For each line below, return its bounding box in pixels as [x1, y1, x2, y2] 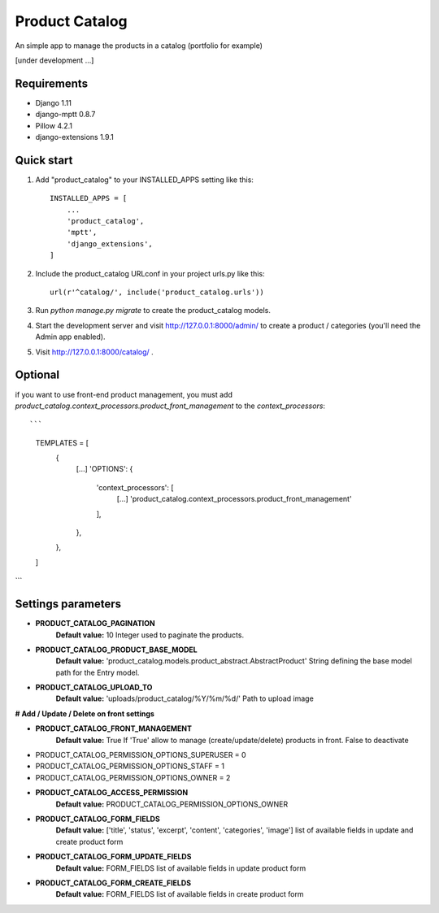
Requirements [15, 76, 89, 90]
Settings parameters [15, 598, 122, 611]
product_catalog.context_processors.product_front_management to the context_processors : [15, 401, 325, 411]
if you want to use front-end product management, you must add [15, 389, 233, 399]
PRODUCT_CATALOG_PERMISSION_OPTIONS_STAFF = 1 [35, 761, 225, 772]
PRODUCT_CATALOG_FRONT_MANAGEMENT [35, 724, 193, 733]
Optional [15, 368, 60, 382]
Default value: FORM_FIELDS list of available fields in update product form [55, 863, 306, 873]
